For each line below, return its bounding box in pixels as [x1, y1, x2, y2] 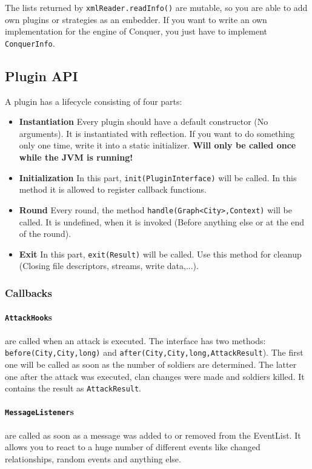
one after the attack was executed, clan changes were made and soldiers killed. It [5, 370, 305, 382]
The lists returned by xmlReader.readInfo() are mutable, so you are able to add [5, 1, 308, 13]
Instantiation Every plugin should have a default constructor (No [19, 115, 268, 128]
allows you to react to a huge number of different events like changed [5, 441, 261, 453]
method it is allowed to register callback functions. [19, 183, 207, 196]
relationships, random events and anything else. [5, 452, 181, 465]
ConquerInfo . [5, 36, 55, 49]
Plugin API [5, 66, 78, 85]
